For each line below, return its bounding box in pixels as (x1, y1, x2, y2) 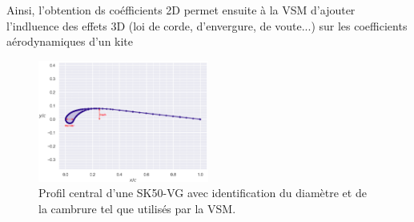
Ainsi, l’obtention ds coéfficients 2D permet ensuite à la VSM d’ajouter (6, 2, 356, 18)
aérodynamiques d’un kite (6, 33, 134, 50)
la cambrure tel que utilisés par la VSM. (38, 200, 236, 216)
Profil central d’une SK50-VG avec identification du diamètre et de (38, 184, 367, 201)
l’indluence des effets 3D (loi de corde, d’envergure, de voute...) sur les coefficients (6, 17, 408, 34)
